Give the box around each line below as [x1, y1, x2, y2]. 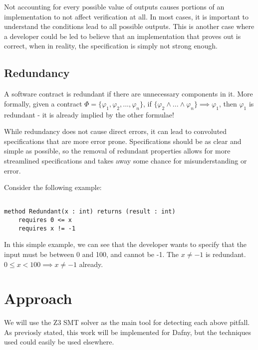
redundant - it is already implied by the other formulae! [4, 109, 174, 119]
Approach [4, 288, 72, 308]
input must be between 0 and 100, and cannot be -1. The [4, 248, 179, 259]
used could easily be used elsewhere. [4, 336, 114, 347]
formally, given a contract [4, 98, 82, 108]
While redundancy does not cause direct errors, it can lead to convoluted [4, 126, 227, 136]
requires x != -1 [18, 224, 76, 232]
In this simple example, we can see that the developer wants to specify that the [4, 239, 247, 249]
